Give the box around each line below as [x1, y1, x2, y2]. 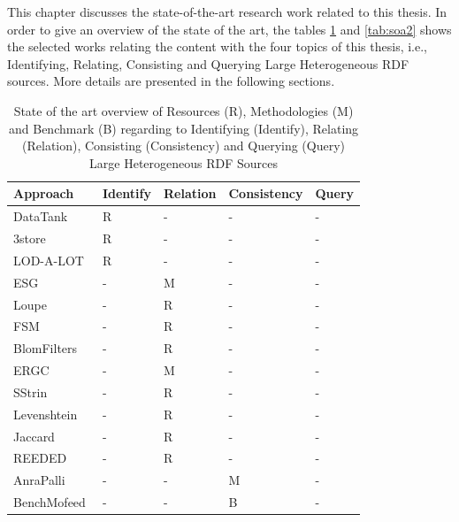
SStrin [13, 382, 48, 401]
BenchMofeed [13, 493, 86, 511]
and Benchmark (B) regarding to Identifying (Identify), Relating [8, 119, 359, 137]
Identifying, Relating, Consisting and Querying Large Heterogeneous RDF [7, 54, 409, 73]
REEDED [13, 449, 67, 467]
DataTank [13, 207, 68, 226]
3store [13, 229, 46, 248]
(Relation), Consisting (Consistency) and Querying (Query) [22, 136, 346, 155]
